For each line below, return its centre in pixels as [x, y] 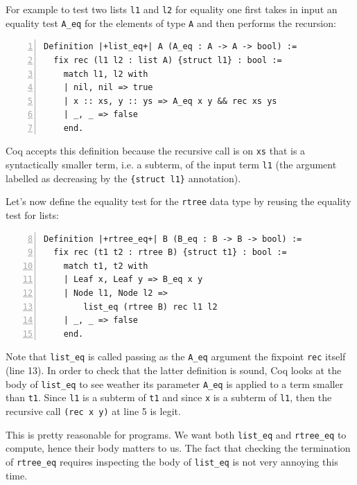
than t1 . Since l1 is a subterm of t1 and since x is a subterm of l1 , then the [169, 397]
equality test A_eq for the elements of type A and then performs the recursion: [171, 23]
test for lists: [32, 215]
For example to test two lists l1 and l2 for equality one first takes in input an [172, 9]
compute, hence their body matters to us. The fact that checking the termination [178, 448]
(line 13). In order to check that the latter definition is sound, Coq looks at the [174, 370]
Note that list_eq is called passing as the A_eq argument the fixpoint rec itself [176, 356]
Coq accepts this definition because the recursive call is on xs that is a [156, 151]
